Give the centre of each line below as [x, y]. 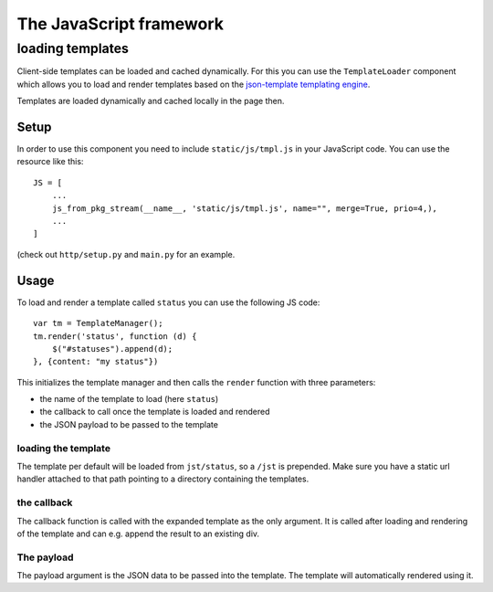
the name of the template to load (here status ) [129, 399]
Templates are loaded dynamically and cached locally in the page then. [151, 101]
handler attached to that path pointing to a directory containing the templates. [163, 479]
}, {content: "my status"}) [96, 362]
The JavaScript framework [120, 24]
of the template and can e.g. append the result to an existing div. [138, 534]
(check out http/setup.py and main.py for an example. [126, 254]
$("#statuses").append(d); [112, 349]
